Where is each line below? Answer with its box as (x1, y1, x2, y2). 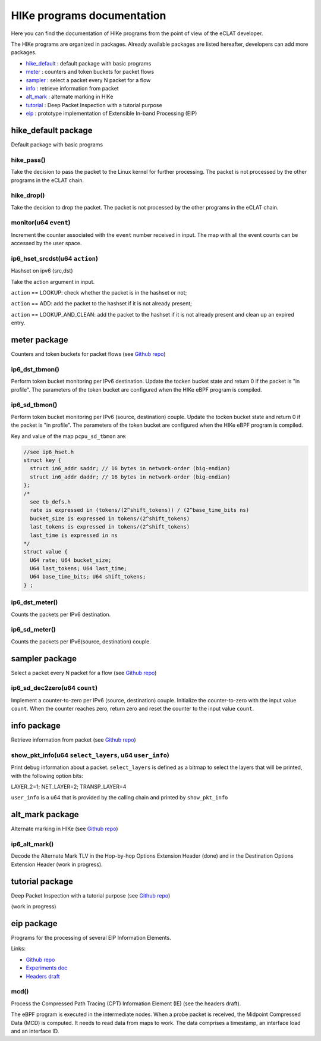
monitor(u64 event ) (11, 218, 71, 227)
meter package (11, 335, 68, 345)
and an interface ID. (11, 1027, 59, 1034)
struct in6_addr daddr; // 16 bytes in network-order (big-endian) (30, 473, 231, 480)
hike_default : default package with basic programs (26, 60, 152, 67)
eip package (11, 918, 58, 929)
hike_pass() (11, 155, 46, 164)
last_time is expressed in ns (30, 532, 118, 539)
